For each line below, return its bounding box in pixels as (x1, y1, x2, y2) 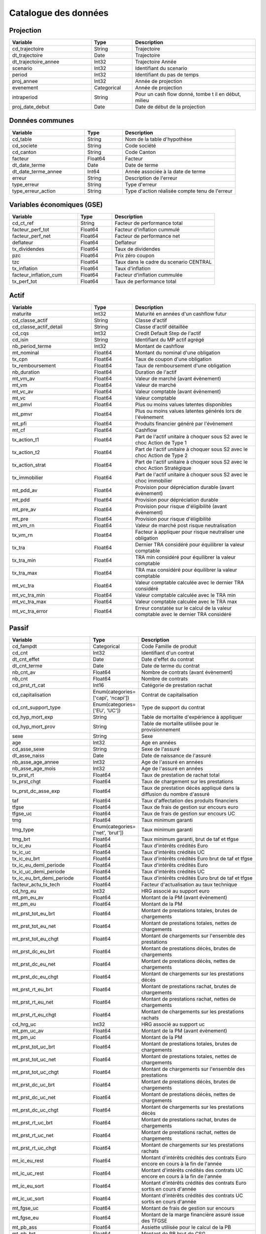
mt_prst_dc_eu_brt (12, 948, 55, 955)
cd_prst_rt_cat (12, 682, 45, 689)
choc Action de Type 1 (135, 439, 187, 446)
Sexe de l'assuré (141, 746, 180, 753)
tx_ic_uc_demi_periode (12, 868, 65, 875)
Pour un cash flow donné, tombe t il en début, (135, 91, 241, 98)
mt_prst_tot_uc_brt (12, 1043, 55, 1050)
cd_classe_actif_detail (12, 323, 63, 330)
